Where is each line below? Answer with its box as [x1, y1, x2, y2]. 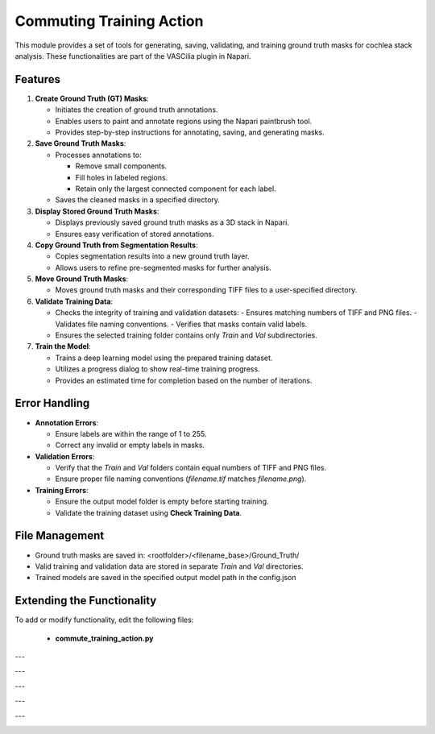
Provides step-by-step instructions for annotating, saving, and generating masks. [55, 127, 325, 137]
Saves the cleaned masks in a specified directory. [55, 195, 221, 205]
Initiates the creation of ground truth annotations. [55, 105, 218, 114]
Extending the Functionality [14, 594, 157, 608]
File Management [14, 529, 105, 543]
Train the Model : [35, 342, 92, 351]
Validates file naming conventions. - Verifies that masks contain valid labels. [55, 319, 308, 329]
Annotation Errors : [35, 417, 99, 427]
